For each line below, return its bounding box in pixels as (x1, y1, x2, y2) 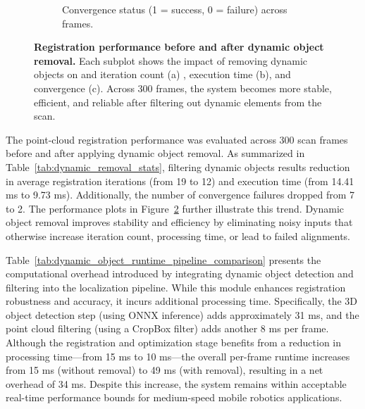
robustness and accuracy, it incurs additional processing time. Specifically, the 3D (6, 294, 358, 308)
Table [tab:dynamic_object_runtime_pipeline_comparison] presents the (6, 252, 321, 267)
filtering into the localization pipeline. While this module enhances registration (6, 279, 346, 294)
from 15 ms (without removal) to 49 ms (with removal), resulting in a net (6, 363, 323, 377)
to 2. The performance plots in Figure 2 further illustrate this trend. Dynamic (6, 201, 345, 215)
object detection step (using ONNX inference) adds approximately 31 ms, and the (6, 307, 359, 322)
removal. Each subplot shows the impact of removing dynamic (34, 53, 308, 68)
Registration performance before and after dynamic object (34, 39, 324, 54)
